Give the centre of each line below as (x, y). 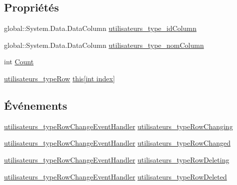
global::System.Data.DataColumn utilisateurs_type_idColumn (100, 28)
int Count (19, 62)
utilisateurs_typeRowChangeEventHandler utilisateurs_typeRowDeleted (115, 176)
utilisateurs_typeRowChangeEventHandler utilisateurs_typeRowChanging (118, 126)
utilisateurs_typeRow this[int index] (59, 78)
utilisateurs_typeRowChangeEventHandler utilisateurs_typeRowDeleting (117, 159)
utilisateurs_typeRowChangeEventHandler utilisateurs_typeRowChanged (117, 143)
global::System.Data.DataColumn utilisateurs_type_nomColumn (104, 45)
